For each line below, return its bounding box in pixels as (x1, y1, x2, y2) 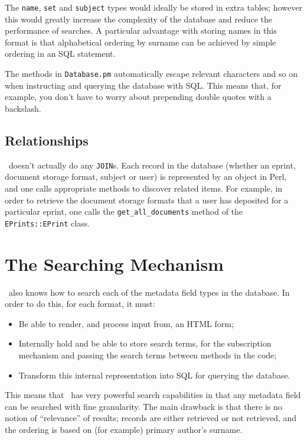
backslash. (5, 102, 41, 114)
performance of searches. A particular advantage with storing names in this (5, 24, 277, 37)
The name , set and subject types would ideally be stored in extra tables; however (5, 1, 302, 13)
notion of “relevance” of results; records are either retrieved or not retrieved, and (5, 412, 297, 424)
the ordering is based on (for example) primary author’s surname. (5, 423, 243, 435)
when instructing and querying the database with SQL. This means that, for (5, 79, 282, 91)
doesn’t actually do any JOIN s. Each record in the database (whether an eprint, (8, 158, 296, 171)
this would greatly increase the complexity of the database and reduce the (5, 12, 272, 25)
